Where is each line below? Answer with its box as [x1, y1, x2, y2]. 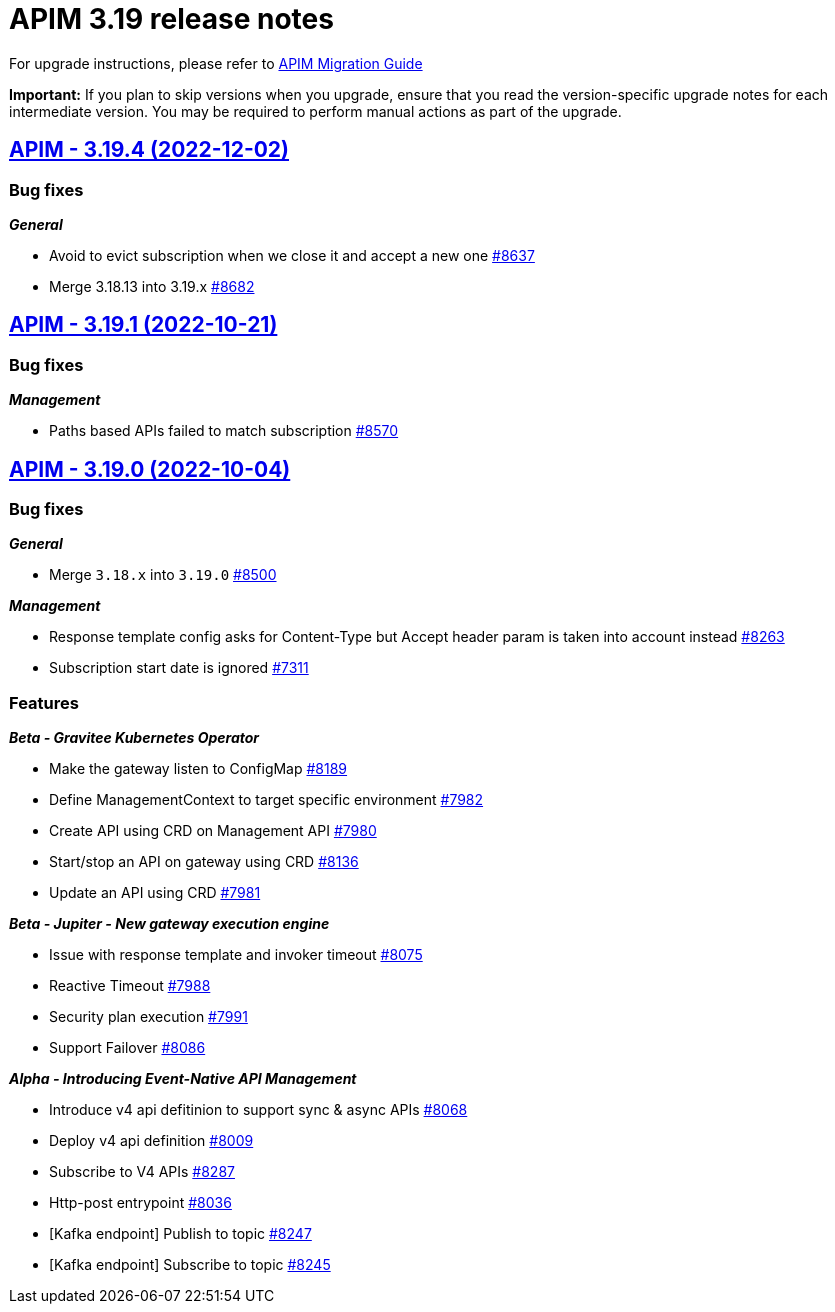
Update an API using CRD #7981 [49, 884, 261, 902]
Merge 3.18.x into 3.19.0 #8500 [49, 566, 277, 584]
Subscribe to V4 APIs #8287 [49, 1163, 235, 1181]
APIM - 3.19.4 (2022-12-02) [9, 137, 290, 163]
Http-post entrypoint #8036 [49, 1194, 232, 1212]
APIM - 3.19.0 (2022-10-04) [9, 456, 291, 482]
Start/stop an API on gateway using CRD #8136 [49, 853, 359, 871]
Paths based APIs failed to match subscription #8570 [49, 422, 399, 440]
